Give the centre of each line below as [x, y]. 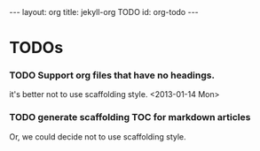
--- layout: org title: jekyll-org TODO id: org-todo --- [104, 12]
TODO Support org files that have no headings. [112, 75]
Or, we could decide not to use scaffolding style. [98, 136]
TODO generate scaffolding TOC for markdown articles [130, 117]
